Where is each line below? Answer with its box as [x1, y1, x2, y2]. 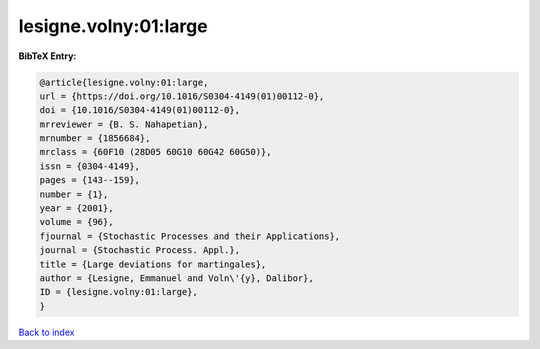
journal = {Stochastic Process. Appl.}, [39, 245, 240, 256]
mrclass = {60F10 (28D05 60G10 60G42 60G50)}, [39, 146, 272, 158]
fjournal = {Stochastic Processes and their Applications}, [39, 230, 341, 242]
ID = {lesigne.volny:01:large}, [39, 286, 199, 298]
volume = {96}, [39, 216, 114, 228]
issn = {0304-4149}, [39, 160, 140, 172]
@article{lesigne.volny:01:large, [39, 76, 209, 88]
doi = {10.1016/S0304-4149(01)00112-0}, [39, 105, 240, 116]
